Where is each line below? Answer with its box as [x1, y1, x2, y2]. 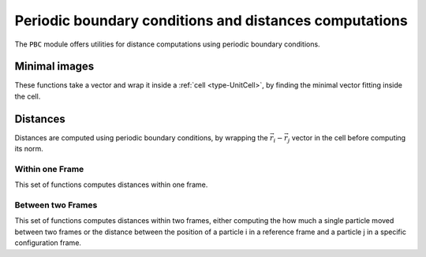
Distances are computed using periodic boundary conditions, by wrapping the [14, 132, 268, 142]
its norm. [14, 144, 43, 154]
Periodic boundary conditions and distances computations [14, 12, 408, 29]
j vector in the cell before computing [287, 132, 406, 144]
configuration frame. [14, 238, 82, 248]
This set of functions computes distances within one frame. [14, 180, 208, 189]
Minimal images [14, 60, 95, 73]
